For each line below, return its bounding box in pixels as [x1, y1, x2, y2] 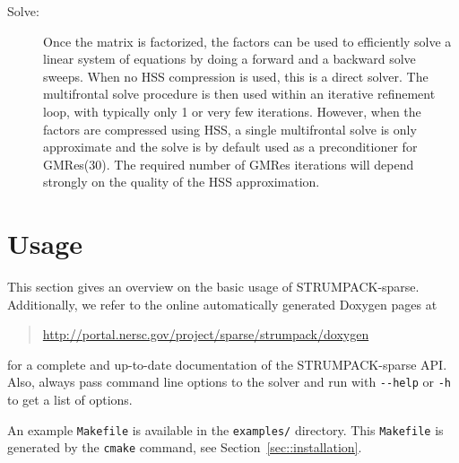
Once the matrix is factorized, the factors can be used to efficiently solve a [43, 31, 452, 50]
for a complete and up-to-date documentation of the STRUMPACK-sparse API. [7, 354, 447, 373]
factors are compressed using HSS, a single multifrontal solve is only [43, 119, 417, 138]
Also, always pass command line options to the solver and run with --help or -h [7, 372, 451, 391]
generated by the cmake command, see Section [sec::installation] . [7, 438, 362, 457]
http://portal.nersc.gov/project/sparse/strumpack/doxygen [42, 325, 369, 344]
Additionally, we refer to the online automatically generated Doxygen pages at [7, 294, 437, 313]
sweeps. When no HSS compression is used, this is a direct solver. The [43, 66, 429, 85]
